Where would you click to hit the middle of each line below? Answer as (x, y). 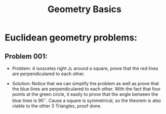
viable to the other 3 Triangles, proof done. (57, 106)
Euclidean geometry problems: (71, 38)
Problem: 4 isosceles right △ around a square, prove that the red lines (85, 68)
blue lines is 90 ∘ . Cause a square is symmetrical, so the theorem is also (87, 100)
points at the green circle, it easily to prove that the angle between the (85, 94)
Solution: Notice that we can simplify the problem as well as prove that (86, 83)
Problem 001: (26, 56)
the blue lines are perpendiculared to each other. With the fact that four (86, 89)
